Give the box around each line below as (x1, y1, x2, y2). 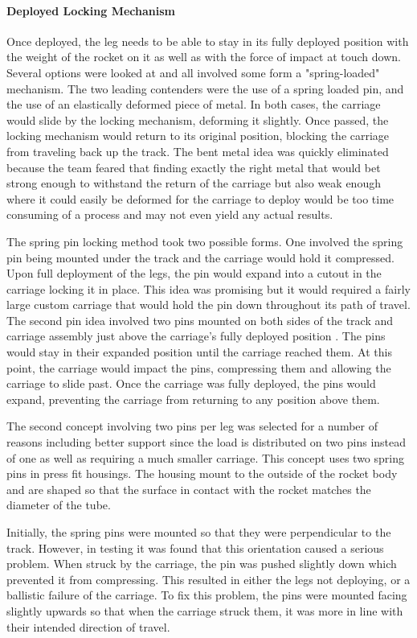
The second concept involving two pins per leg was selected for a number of (6, 418, 378, 434)
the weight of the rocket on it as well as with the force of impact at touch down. (6, 48, 401, 65)
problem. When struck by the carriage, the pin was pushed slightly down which (6, 555, 397, 572)
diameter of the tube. (6, 496, 111, 513)
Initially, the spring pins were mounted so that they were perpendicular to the (6, 524, 391, 541)
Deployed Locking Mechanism (6, 2, 176, 19)
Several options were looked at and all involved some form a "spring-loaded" (6, 64, 380, 80)
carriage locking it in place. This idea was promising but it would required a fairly (6, 280, 411, 297)
